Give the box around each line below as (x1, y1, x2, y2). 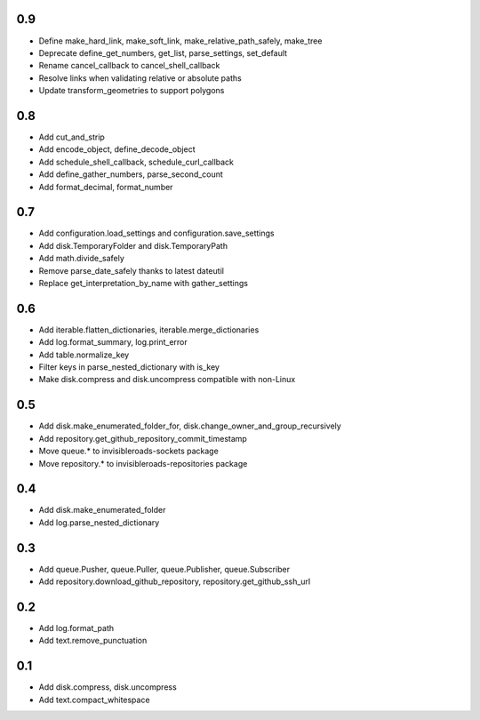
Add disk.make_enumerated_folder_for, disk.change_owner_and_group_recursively (38, 420, 341, 431)
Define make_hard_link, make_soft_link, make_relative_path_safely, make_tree (38, 36, 323, 46)
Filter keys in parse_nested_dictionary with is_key (38, 362, 220, 372)
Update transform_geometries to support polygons (38, 85, 225, 96)
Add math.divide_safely (38, 253, 124, 264)
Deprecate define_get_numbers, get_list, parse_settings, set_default (38, 47, 288, 58)
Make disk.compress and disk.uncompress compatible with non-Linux (38, 374, 296, 385)
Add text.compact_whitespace (38, 694, 150, 705)
